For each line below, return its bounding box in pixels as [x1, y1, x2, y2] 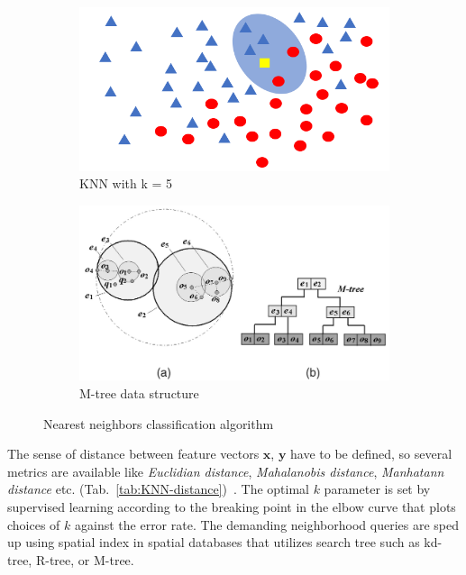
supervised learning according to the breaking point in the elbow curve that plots [7, 497, 456, 516]
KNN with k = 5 [79, 174, 173, 193]
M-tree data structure [79, 384, 199, 403]
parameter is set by [324, 479, 431, 498]
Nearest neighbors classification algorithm [43, 414, 274, 433]
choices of [7, 515, 60, 534]
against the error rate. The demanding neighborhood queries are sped [75, 515, 459, 534]
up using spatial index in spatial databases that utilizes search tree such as [7, 533, 420, 552]
